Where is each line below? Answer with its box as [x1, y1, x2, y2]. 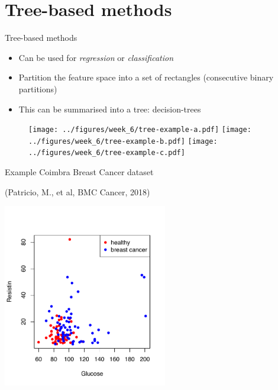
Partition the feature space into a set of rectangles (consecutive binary [18, 71, 274, 83]
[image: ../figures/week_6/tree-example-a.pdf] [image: [28, 125, 251, 134]
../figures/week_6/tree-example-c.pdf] [28, 149, 185, 157]
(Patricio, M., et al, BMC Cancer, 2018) [5, 185, 150, 198]
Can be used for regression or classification [18, 51, 174, 63]
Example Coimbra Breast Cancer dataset [5, 166, 154, 178]
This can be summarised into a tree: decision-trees [18, 102, 201, 115]
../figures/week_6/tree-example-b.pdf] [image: [28, 137, 218, 146]
